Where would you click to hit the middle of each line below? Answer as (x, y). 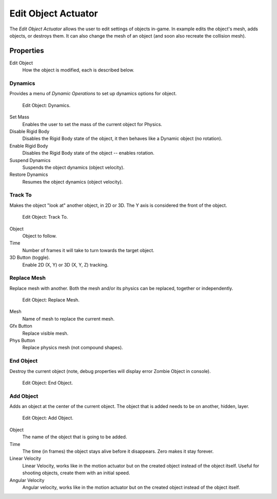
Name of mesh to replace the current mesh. (68, 318)
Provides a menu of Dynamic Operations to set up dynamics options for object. (93, 94)
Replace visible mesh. (45, 333)
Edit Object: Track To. (45, 217)
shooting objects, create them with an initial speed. (76, 473)
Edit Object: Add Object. (48, 418)
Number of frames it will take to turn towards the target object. (88, 250)
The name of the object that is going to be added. (75, 437)
